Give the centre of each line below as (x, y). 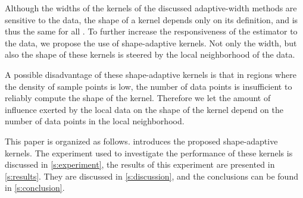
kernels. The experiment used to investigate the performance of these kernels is (149, 153)
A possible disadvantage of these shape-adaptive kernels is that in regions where (151, 74)
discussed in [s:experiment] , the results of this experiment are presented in (140, 164)
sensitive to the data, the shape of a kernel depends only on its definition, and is (151, 19)
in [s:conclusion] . (35, 188)
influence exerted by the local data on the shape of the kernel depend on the (144, 109)
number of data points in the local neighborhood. (95, 121)
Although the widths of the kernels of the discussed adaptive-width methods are (151, 8)
